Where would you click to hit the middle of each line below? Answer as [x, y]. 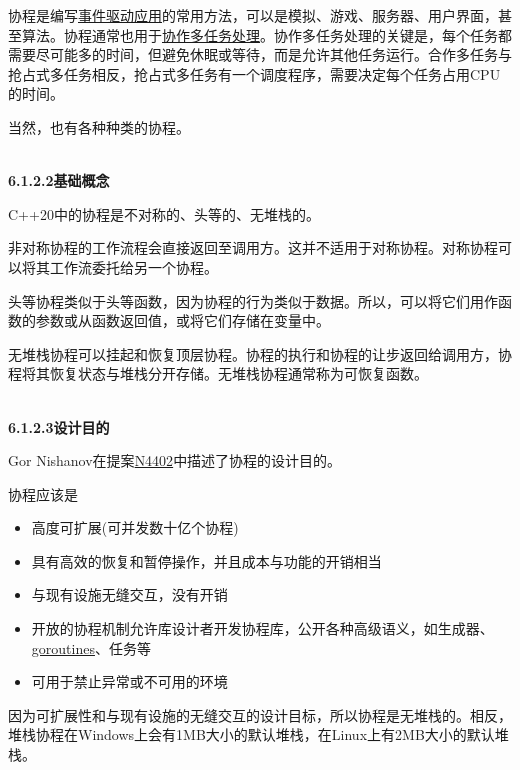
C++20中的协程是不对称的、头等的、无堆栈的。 [164, 213]
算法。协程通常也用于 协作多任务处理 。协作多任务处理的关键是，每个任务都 [266, 34]
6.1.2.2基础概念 [59, 180]
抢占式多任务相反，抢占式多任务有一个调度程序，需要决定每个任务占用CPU [254, 73]
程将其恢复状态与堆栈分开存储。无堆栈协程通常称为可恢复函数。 [218, 373]
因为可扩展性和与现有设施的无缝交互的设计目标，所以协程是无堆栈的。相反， [260, 714]
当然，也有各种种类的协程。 [99, 126]
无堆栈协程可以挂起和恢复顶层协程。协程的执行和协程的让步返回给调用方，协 [260, 353]
